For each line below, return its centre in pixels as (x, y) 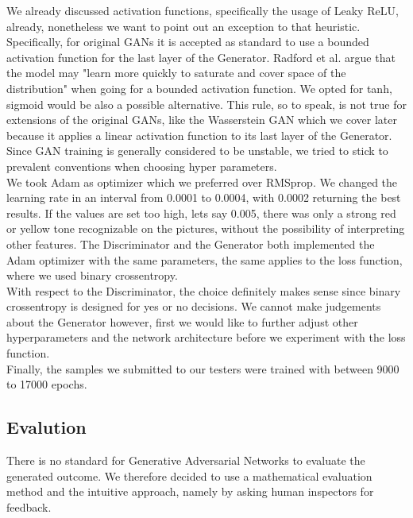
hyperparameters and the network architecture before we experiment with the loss (206, 337)
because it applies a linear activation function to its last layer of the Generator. (199, 135)
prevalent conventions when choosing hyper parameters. (142, 166)
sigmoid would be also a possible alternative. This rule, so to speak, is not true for (206, 104)
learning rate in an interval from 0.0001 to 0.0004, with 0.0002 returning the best (204, 197)
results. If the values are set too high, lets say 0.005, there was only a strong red (201, 213)
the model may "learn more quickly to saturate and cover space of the (176, 73)
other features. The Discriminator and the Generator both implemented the (191, 244)
